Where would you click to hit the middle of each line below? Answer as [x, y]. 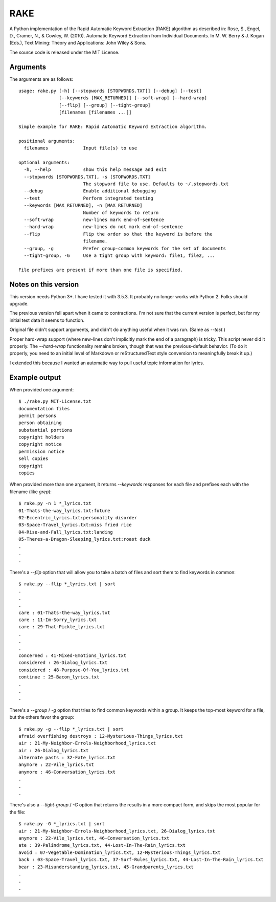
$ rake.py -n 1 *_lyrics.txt [55, 503]
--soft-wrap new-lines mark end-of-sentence [94, 220]
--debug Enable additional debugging [90, 191]
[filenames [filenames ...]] [96, 112]
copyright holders [42, 437]
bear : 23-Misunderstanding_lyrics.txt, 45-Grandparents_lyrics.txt [106, 867]
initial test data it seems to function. [47, 320]
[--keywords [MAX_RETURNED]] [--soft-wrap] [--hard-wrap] [133, 98]
